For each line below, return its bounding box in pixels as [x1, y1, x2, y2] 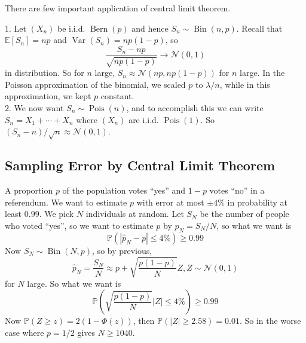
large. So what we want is [27, 277, 121, 289]
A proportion [5, 184, 53, 197]
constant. [100, 90, 134, 102]
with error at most [136, 195, 204, 208]
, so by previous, [92, 244, 152, 256]
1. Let [5, 22, 26, 34]
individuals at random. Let [85, 207, 184, 220]
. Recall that [236, 22, 283, 34]
